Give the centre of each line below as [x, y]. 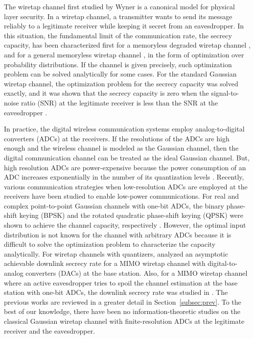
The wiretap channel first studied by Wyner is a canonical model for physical [119, 6]
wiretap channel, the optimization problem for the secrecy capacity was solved [121, 83]
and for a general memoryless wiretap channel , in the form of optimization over [124, 54]
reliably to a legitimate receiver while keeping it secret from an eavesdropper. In [124, 26]
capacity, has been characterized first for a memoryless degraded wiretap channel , [127, 45]
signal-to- [225, 93]
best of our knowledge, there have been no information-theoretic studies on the [122, 311]
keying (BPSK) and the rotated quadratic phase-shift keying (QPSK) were [131, 215]
